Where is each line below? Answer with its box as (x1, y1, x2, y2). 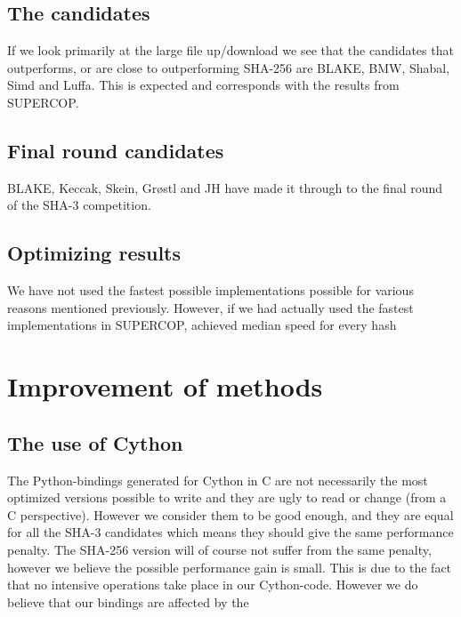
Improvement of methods (7, 368, 323, 405)
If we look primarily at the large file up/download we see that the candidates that (7, 41, 454, 60)
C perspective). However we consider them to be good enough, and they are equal (7, 505, 454, 524)
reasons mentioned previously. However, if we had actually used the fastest (7, 298, 414, 317)
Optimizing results (7, 239, 182, 267)
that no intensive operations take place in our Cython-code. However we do (7, 575, 418, 594)
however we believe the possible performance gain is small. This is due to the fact (7, 557, 452, 576)
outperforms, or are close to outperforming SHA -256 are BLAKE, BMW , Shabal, (7, 58, 450, 76)
